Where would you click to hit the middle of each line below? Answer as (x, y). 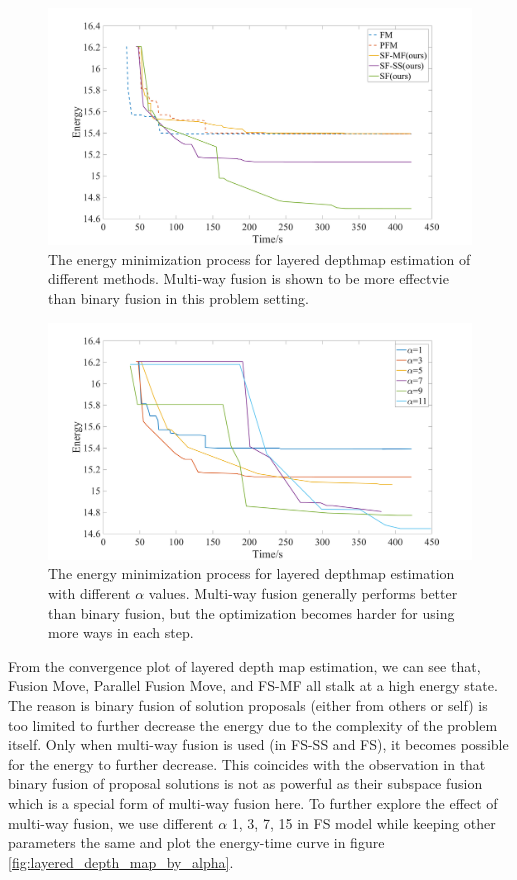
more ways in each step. (121, 632)
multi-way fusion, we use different (111, 822)
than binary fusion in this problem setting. (178, 298)
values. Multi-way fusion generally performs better (303, 593)
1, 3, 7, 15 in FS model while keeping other (363, 822)
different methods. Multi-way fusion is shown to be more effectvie (248, 278)
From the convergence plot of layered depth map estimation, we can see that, (244, 665)
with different (89, 593)
